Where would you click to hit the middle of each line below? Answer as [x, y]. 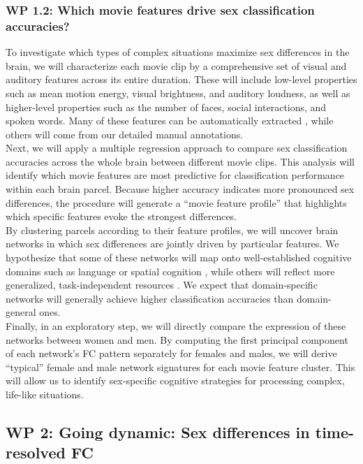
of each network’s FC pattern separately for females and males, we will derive [171, 353]
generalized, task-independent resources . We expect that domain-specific [162, 285]
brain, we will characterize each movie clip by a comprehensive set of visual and [176, 65]
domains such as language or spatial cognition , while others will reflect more [170, 271]
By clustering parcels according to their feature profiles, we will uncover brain [172, 230]
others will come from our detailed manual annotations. [125, 134]
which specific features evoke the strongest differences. [121, 216]
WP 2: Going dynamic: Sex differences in [158, 432]
